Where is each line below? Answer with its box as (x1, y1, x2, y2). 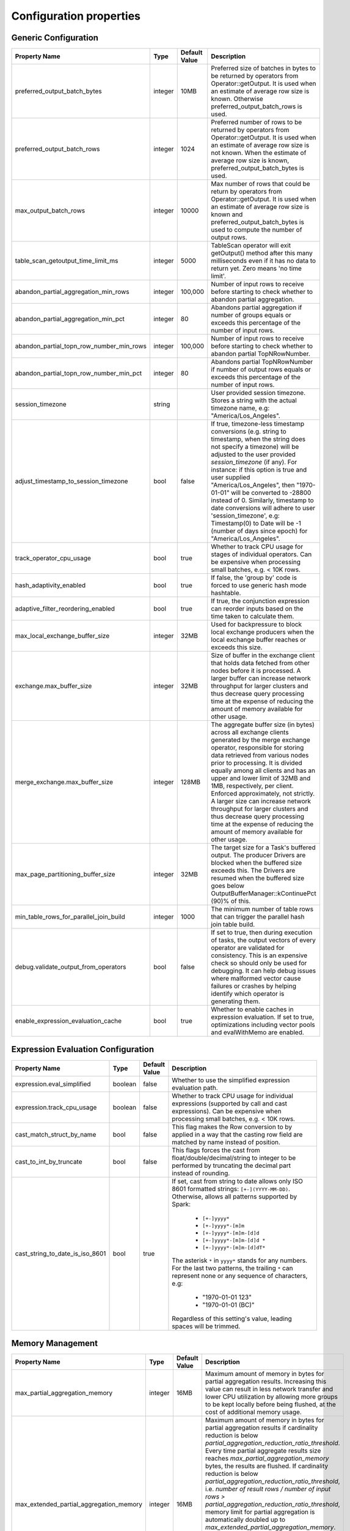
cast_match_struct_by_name (15, 1130, 97, 1138)
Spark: (172, 1200, 191, 1208)
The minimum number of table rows (211, 905, 314, 914)
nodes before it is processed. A (211, 666, 301, 675)
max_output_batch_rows (15, 206, 86, 215)
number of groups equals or (211, 311, 291, 320)
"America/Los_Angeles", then (211, 481, 295, 489)
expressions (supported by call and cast (172, 1099, 287, 1108)
